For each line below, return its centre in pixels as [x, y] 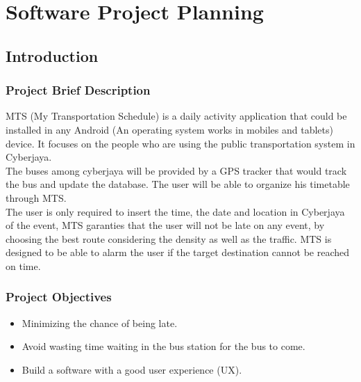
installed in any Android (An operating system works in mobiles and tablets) [169, 129]
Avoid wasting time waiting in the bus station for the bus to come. [163, 346]
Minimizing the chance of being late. [100, 323]
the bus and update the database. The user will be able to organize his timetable [178, 184]
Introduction [52, 55]
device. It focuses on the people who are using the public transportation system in [180, 143]
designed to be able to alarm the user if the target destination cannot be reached [178, 252]
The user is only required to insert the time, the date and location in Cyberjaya [175, 211]
